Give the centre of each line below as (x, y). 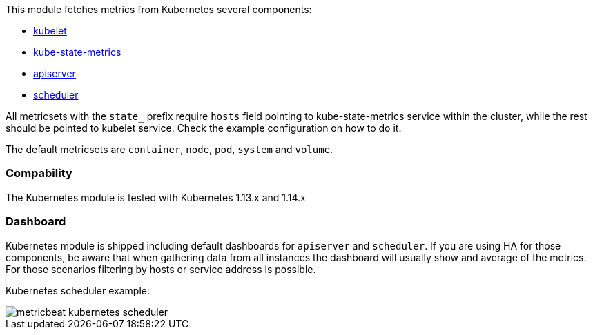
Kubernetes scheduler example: (78, 290)
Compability (39, 173)
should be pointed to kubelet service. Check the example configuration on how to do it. (204, 128)
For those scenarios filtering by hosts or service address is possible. (161, 269)
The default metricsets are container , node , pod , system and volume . (169, 149)
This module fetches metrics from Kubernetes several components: (159, 9)
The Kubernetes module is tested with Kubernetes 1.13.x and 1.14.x (156, 197)
